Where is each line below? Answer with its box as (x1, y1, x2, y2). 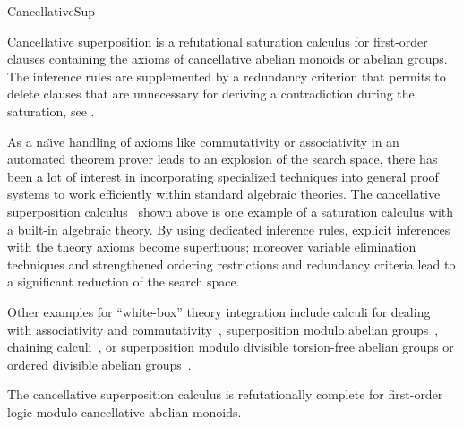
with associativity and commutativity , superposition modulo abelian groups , (7, 320, 439, 338)
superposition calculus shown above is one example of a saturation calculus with (7, 201, 454, 220)
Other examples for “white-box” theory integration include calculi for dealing (7, 302, 431, 320)
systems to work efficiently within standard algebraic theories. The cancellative (7, 184, 441, 203)
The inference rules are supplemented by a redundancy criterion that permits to (7, 66, 446, 85)
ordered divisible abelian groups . (7, 354, 192, 373)
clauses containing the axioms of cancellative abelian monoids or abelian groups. (7, 49, 448, 68)
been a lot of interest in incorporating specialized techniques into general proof (7, 167, 439, 185)
